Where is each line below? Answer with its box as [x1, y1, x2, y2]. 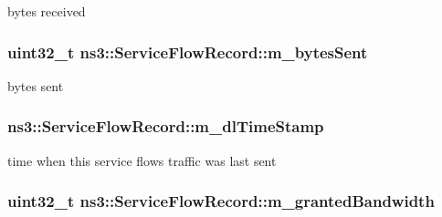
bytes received [7, 2, 86, 20]
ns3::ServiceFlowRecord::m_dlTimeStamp [7, 115, 324, 138]
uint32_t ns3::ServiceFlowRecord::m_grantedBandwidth [7, 190, 435, 212]
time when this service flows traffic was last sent [7, 150, 277, 170]
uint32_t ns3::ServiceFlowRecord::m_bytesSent [7, 40, 368, 63]
